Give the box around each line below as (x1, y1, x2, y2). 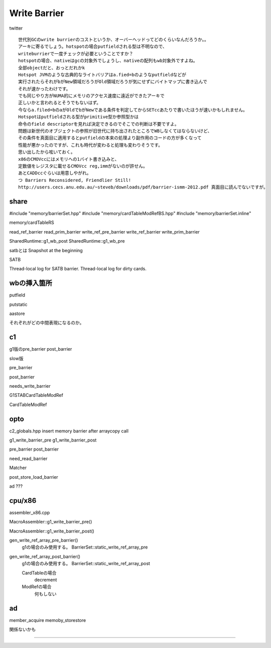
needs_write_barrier (9, 383, 51, 389)
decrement (34, 577, 57, 583)
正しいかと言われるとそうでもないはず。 (18, 100, 101, 105)
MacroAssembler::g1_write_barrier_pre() (9, 519, 92, 525)
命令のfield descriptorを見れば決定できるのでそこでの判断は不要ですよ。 (18, 121, 179, 127)
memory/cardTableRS (9, 220, 55, 226)
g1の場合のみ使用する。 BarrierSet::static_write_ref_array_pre (22, 544, 148, 550)
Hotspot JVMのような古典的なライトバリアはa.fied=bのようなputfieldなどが (18, 72, 187, 77)
